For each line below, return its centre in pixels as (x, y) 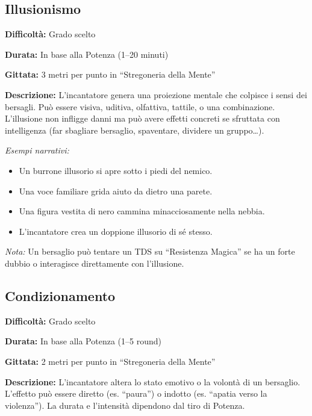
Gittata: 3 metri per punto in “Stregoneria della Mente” (110, 74)
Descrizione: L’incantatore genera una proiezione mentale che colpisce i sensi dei (156, 94)
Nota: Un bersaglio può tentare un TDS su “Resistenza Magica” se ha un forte (150, 251)
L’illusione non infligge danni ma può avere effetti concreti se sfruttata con (142, 118)
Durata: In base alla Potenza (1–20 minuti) (87, 54)
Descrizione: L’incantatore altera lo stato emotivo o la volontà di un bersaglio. (153, 381)
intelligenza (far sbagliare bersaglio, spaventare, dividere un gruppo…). (135, 130)
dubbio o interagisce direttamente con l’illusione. (95, 263)
